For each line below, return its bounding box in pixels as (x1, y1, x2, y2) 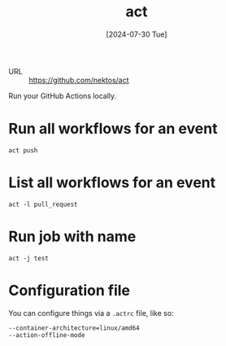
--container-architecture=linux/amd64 (8, 324, 140, 332)
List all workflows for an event (8, 173, 216, 192)
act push (8, 146, 38, 155)
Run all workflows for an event (8, 120, 218, 138)
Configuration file (8, 281, 130, 300)
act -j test (8, 254, 49, 262)
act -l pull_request (8, 200, 79, 208)
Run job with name (8, 227, 137, 246)
